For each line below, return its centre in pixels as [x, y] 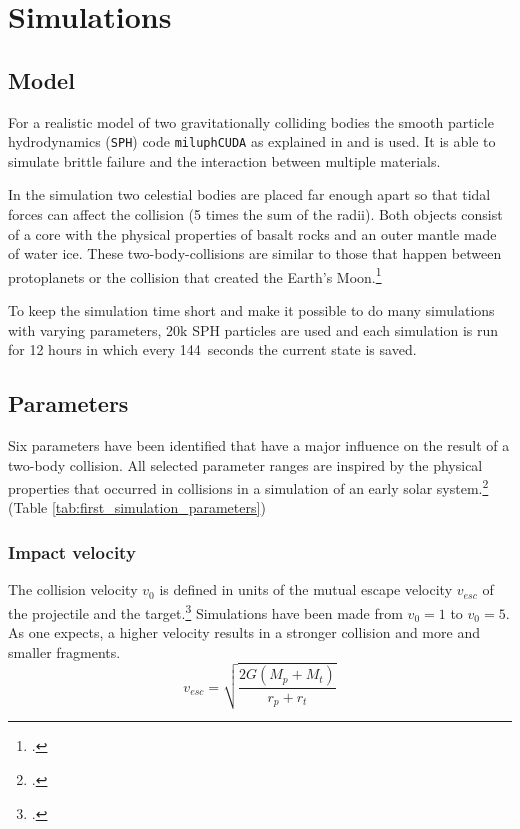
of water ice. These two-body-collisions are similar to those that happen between [255, 253]
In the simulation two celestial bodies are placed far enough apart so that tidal [249, 194]
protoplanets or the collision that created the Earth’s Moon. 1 [195, 275]
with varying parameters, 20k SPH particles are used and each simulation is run [253, 329]
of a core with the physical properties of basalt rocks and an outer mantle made [252, 233]
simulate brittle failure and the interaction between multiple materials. [224, 160]
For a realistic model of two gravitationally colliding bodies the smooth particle [251, 121]
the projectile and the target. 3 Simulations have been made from [205, 611]
